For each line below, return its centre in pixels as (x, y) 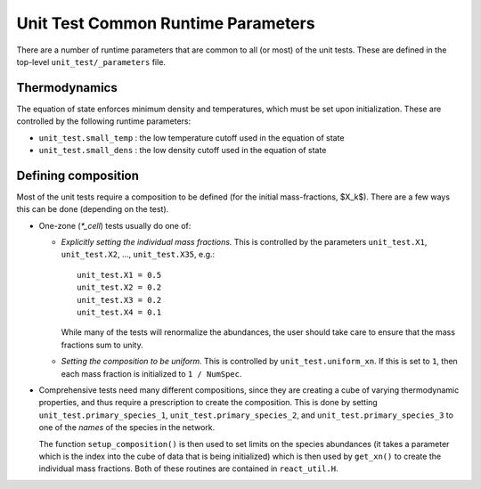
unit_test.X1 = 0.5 (119, 275)
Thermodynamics (67, 88)
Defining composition (78, 175)
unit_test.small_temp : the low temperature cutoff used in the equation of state (192, 137)
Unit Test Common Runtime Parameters (166, 23)
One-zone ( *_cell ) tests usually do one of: (115, 225)
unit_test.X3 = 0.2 (119, 300)
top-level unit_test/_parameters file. (91, 61)
